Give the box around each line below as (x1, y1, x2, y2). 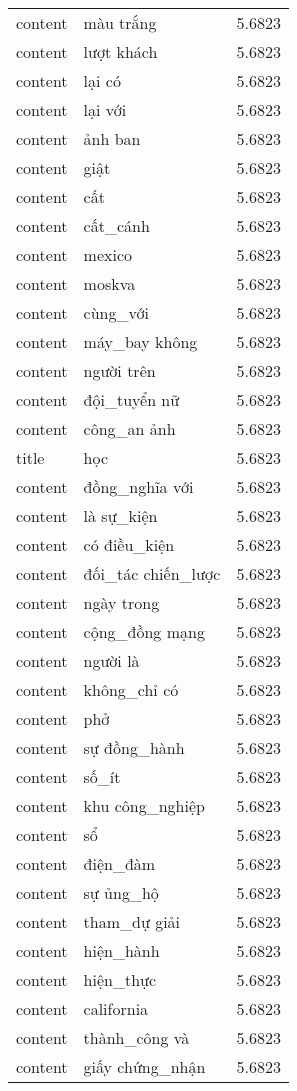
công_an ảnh (83, 417, 176, 440)
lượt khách (83, 40, 158, 63)
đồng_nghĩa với (83, 475, 194, 498)
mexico (83, 243, 132, 266)
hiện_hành (83, 939, 160, 962)
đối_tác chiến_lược (83, 562, 221, 585)
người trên (83, 359, 156, 382)
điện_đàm (83, 852, 156, 875)
